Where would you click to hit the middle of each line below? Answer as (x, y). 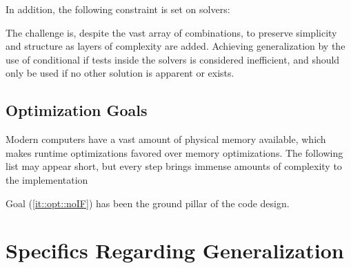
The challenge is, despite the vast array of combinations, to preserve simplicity (171, 32)
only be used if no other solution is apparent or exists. (120, 73)
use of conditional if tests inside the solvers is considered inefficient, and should (173, 59)
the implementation (47, 179)
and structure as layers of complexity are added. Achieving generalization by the (175, 46)
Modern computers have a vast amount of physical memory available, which (166, 139)
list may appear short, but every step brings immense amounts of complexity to (174, 166)
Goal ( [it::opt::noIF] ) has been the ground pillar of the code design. (148, 203)
